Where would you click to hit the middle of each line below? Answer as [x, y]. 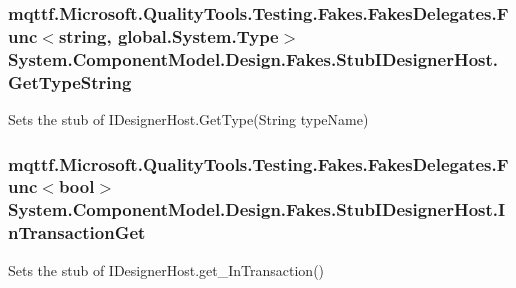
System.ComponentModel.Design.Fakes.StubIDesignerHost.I [257, 209]
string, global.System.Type [168, 35]
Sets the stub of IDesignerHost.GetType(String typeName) [188, 118]
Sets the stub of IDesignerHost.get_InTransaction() [166, 269]
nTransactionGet [77, 232]
